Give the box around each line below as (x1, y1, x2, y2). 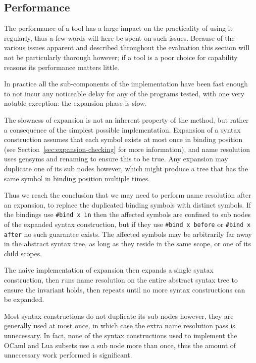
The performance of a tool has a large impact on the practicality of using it (4, 23, 233, 33)
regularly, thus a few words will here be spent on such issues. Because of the (4, 32, 235, 43)
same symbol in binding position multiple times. (4, 173, 150, 183)
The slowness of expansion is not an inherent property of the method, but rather (4, 114, 249, 125)
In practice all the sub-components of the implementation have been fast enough (4, 78, 248, 89)
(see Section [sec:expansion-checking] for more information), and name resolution (4, 144, 250, 154)
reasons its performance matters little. (4, 62, 120, 72)
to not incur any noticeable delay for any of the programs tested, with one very (4, 88, 245, 98)
